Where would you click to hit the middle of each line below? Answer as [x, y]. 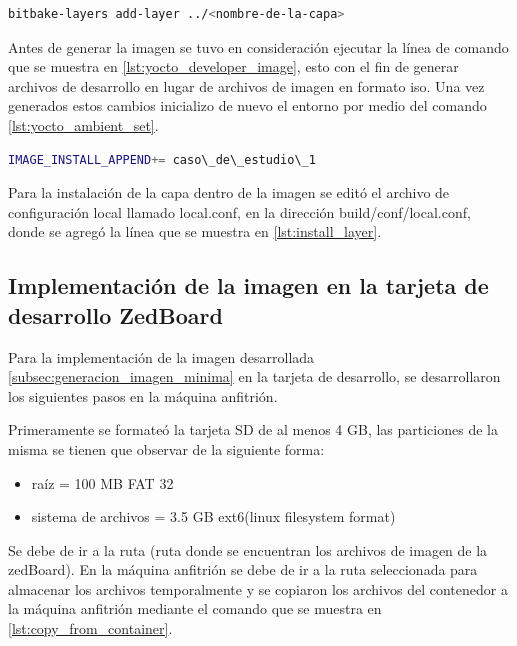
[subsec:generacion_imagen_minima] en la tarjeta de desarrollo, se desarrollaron [254, 376]
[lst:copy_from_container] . [90, 628]
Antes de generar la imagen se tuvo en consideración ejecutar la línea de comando [258, 46]
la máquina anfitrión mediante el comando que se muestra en [195, 608]
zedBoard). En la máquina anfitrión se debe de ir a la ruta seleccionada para [243, 569]
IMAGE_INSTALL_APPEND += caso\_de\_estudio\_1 [162, 159]
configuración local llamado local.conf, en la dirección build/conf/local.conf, [239, 211]
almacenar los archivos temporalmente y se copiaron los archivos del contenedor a [258, 588]
